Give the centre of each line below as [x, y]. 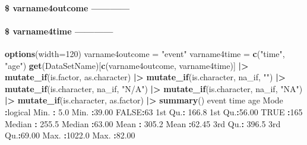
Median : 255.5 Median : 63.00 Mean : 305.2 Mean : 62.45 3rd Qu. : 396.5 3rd [143, 123]
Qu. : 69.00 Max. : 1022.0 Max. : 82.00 [70, 135]
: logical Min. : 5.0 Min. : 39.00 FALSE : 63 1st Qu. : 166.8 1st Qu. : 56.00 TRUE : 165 [154, 111]
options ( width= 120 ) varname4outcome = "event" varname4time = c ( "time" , [145, 53]
